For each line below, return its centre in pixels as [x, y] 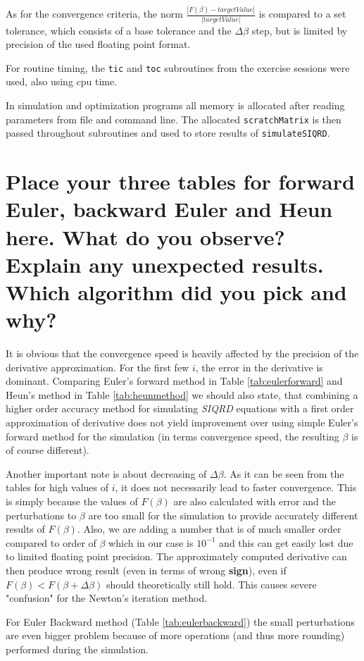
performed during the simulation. [77, 649]
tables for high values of [57, 487]
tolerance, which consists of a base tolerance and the [119, 30]
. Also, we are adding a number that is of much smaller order [209, 529]
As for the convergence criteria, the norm [94, 14]
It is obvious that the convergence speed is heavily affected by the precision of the [182, 353]
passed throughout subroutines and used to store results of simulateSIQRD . [168, 133]
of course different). [48, 450]
